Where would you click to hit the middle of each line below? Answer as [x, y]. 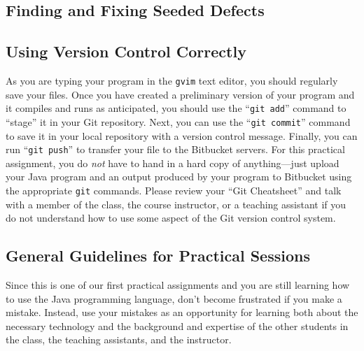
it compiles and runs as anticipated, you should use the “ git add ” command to [176, 108]
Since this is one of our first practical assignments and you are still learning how [178, 285]
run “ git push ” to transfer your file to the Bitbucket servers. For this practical [175, 149]
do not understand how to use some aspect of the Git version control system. [171, 218]
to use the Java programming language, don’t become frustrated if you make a [174, 298]
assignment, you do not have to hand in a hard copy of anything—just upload [173, 163]
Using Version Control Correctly [126, 51]
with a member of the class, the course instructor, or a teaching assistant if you [176, 204]
